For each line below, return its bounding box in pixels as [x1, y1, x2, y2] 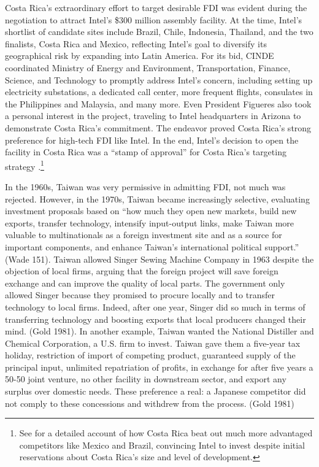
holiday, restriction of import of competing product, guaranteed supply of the [5, 349, 296, 361]
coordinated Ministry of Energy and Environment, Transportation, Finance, [5, 61, 291, 74]
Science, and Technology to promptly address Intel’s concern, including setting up [5, 73, 313, 86]
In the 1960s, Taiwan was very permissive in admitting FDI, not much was [5, 180, 286, 193]
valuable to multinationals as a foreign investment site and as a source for [5, 228, 282, 241]
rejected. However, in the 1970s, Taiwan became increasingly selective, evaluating [5, 192, 310, 205]
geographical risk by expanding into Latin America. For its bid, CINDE [5, 49, 274, 62]
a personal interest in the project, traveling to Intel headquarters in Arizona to [5, 109, 301, 122]
